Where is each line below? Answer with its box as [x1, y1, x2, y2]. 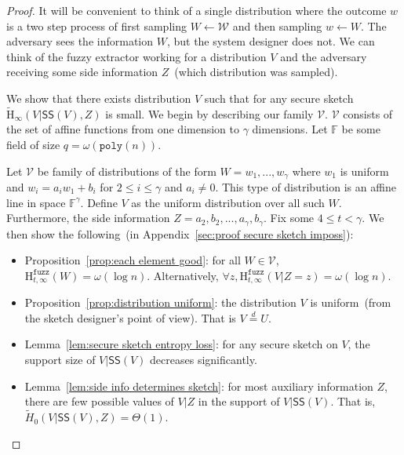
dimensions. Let [252, 121, 328, 137]
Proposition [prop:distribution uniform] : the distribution [24, 294, 297, 311]
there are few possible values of [24, 393, 174, 409]
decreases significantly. [150, 351, 257, 368]
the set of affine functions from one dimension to [6, 121, 239, 137]
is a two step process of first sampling [6, 17, 187, 34]
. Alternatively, [147, 267, 219, 283]
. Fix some [264, 209, 315, 226]
